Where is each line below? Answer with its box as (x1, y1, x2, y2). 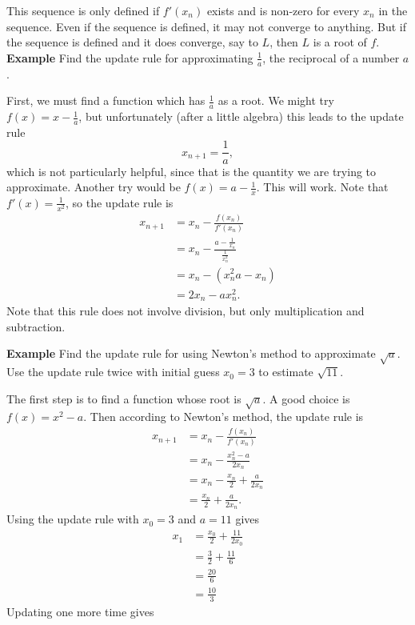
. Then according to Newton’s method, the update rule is (83, 408, 364, 425)
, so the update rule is (66, 194, 174, 210)
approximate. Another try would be (6, 178, 181, 195)
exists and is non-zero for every (206, 2, 360, 18)
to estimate (258, 363, 313, 380)
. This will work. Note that (256, 178, 389, 195)
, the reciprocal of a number (262, 49, 400, 66)
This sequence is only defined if (6, 2, 160, 18)
